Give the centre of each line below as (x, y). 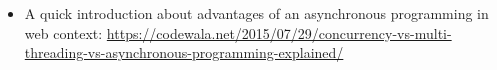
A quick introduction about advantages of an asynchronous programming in (256, 13)
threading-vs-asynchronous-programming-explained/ (184, 52)
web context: (63, 32)
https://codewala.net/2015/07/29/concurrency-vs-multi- (279, 32)
